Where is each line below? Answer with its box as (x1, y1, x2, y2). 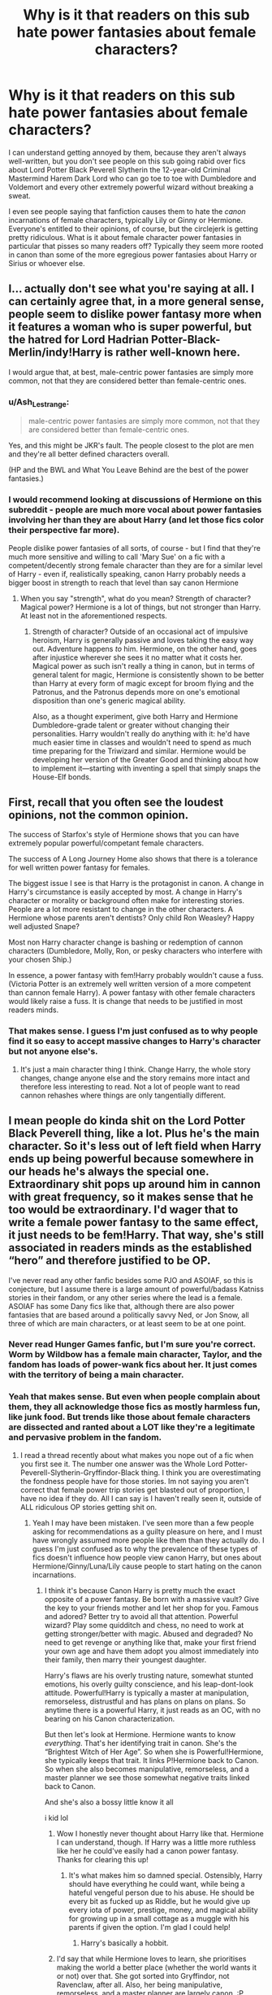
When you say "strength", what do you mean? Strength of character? (19, 593, 252, 603)
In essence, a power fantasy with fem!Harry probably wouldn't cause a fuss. (8, 971, 264, 980)
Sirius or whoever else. (8, 258, 85, 268)
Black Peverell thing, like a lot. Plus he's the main (8, 1127, 260, 1141)
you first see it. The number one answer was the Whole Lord (19, 1459, 223, 1469)
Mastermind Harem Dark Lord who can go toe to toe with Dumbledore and (8, 173, 257, 183)
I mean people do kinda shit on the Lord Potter (8, 1114, 246, 1128)
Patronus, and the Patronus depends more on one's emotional (32, 687, 240, 696)
